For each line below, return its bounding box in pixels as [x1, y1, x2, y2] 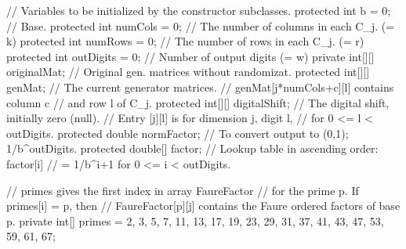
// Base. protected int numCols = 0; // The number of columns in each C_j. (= [6, 17, 395, 34]
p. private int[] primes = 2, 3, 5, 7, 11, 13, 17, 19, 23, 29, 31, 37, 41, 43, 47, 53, [6, 212, 384, 229]
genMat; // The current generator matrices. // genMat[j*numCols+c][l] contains [6, 78, 394, 95]
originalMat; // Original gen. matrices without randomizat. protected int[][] [6, 63, 370, 80]
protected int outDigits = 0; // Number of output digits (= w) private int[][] [6, 48, 375, 64]
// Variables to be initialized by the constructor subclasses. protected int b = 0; [6, 2, 391, 18]
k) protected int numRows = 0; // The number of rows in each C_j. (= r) [6, 33, 364, 49]
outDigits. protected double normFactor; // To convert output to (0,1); [6, 125, 349, 141]
